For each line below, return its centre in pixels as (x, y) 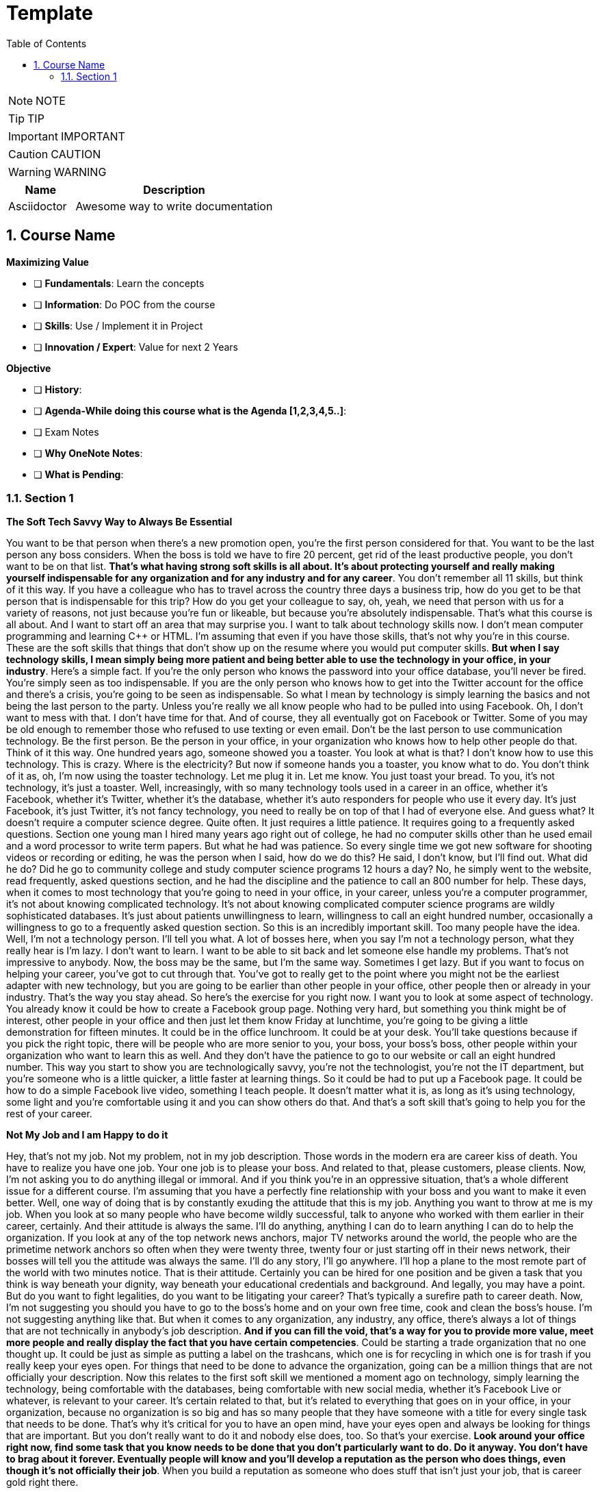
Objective (29, 368)
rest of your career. (49, 1114)
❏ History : (58, 389)
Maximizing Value (48, 262)
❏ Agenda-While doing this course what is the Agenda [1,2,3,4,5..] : (190, 410)
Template (50, 13)
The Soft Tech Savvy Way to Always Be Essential (119, 522)
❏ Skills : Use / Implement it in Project (118, 325)
